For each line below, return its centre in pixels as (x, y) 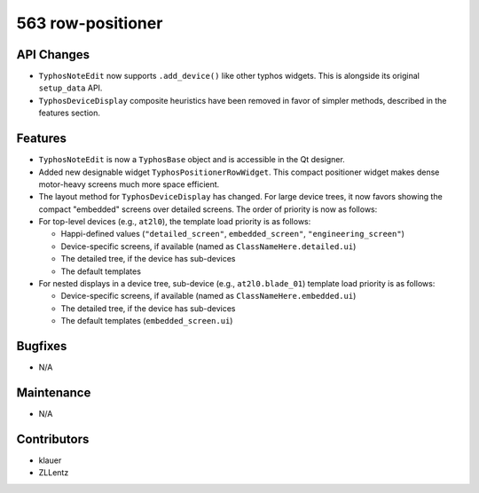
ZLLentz (54, 473)
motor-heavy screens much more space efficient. (129, 184)
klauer (50, 460)
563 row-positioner (90, 23)
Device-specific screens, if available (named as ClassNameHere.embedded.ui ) (208, 296)
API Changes (53, 55)
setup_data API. (71, 88)
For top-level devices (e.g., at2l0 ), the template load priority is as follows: (175, 222)
